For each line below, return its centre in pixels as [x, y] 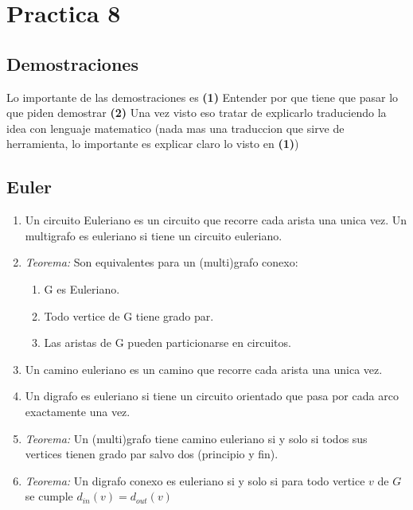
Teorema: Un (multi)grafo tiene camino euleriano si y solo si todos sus [196, 438]
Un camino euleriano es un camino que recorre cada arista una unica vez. [204, 369]
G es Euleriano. [82, 288]
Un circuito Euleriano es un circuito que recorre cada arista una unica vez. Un [216, 220]
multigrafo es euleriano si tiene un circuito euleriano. [154, 235]
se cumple [49, 496]
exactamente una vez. [78, 411]
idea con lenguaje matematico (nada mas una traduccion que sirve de [175, 128]
